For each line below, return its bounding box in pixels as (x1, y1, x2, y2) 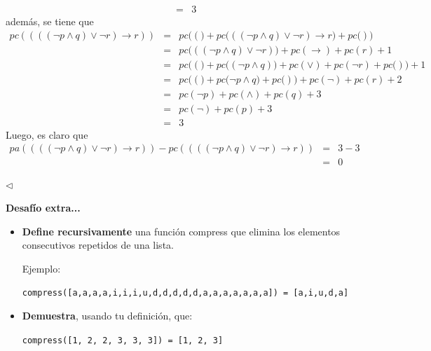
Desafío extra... (6, 200, 81, 215)
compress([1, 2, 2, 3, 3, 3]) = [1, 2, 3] (22, 335, 224, 345)
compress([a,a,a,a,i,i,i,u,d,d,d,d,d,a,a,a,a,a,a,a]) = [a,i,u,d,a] (22, 288, 349, 298)
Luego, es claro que (6, 127, 88, 142)
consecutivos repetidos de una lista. (22, 238, 174, 252)
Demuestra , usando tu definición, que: (22, 308, 193, 323)
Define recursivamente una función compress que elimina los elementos (22, 223, 341, 238)
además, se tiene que (6, 14, 94, 29)
